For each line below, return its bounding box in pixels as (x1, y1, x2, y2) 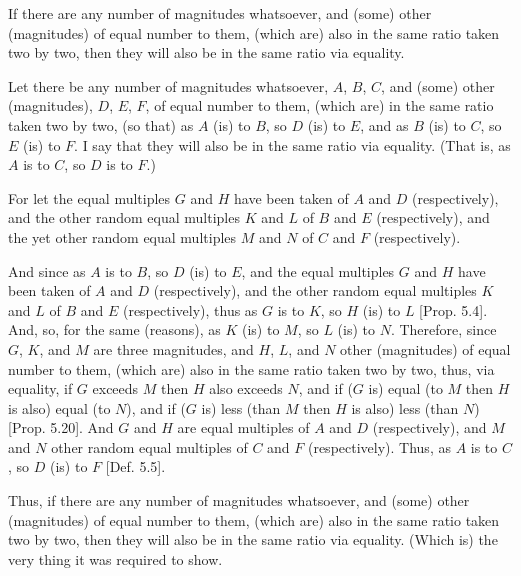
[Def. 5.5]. (105, 456, 166, 477)
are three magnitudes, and (93, 338, 254, 359)
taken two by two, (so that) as (8, 114, 194, 135)
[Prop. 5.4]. (419, 299, 488, 320)
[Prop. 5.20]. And (8, 417, 114, 438)
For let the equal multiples (8, 187, 171, 208)
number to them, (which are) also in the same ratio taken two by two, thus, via (8, 358, 495, 379)
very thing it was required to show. (8, 548, 223, 569)
